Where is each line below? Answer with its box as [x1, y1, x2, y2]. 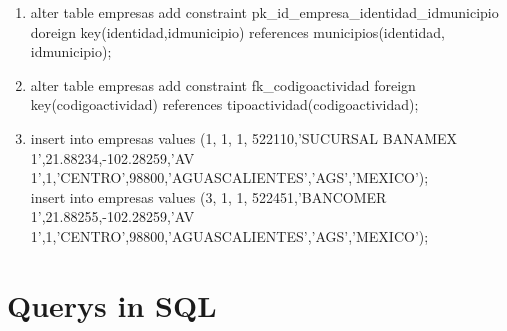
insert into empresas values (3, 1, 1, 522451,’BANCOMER [30, 186, 387, 207]
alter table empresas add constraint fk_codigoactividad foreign [30, 74, 416, 95]
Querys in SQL [7, 284, 217, 325]
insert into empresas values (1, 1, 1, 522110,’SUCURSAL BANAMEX [30, 127, 457, 148]
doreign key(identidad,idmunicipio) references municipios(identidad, [30, 21, 445, 42]
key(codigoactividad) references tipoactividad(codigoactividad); [30, 94, 419, 115]
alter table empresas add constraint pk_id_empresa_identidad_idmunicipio [30, 2, 499, 22]
